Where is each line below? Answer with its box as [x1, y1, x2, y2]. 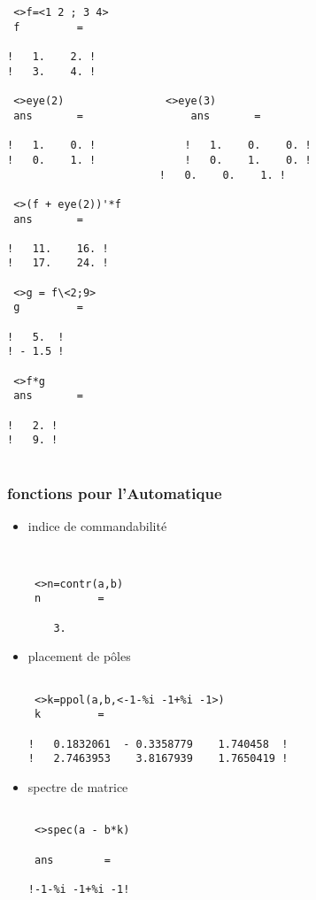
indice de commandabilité [27, 516, 167, 535]
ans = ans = [13, 109, 261, 122]
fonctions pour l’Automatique [7, 481, 222, 504]
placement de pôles [27, 647, 131, 665]
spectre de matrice [27, 777, 128, 796]
